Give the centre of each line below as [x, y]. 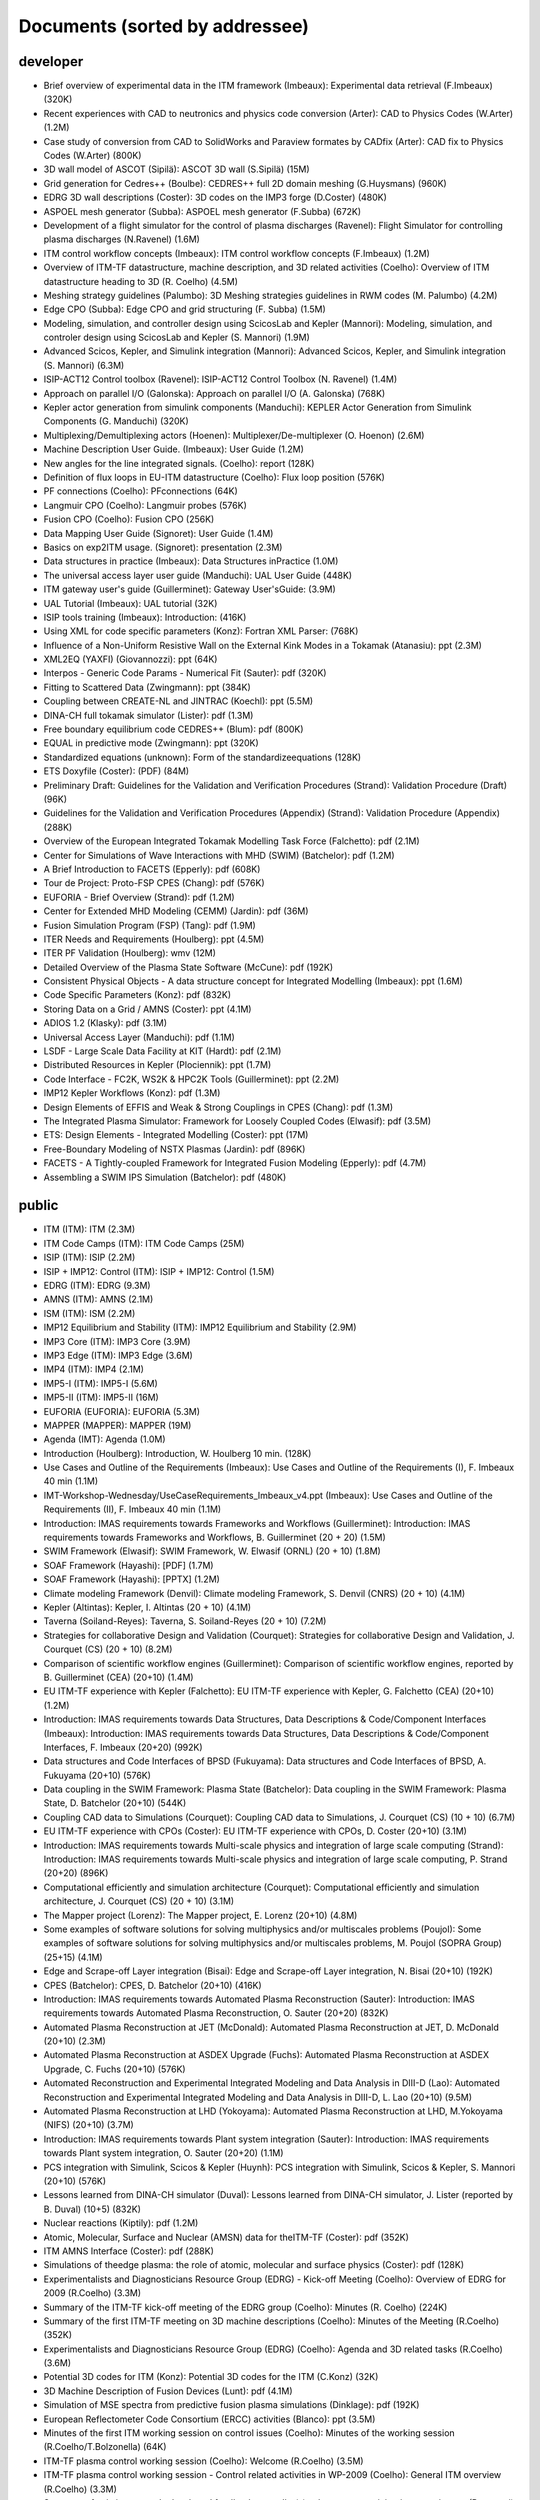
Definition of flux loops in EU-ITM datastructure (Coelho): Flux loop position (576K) [214, 477]
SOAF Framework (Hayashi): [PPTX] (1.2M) [131, 1579]
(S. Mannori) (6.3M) [84, 365]
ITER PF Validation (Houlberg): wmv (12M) [130, 953]
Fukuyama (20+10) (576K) [97, 1775]
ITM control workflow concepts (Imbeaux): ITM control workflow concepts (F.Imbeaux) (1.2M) [236, 253]
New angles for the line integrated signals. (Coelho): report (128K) [179, 463]
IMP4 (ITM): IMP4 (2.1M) [94, 1369]
